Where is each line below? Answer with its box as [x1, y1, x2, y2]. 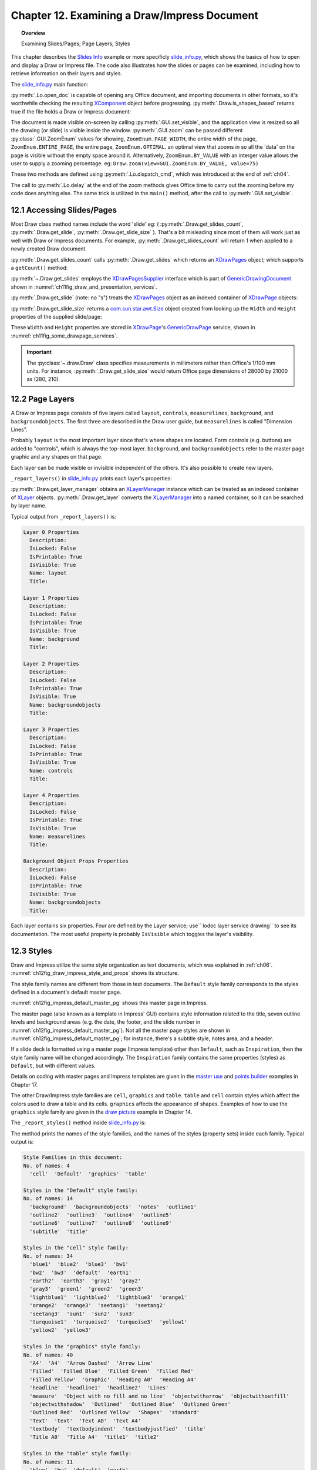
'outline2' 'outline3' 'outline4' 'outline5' [29, 1211, 173, 1218]
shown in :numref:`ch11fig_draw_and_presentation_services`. [11, 283, 158, 290]
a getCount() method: [11, 265, 68, 272]
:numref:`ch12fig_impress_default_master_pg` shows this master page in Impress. [11, 1000, 208, 1007]
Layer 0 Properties [23, 529, 79, 535]
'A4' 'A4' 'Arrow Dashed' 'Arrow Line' [29, 1359, 154, 1367]
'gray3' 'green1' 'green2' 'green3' [29, 1285, 144, 1292]
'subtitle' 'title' [29, 1228, 89, 1235]
